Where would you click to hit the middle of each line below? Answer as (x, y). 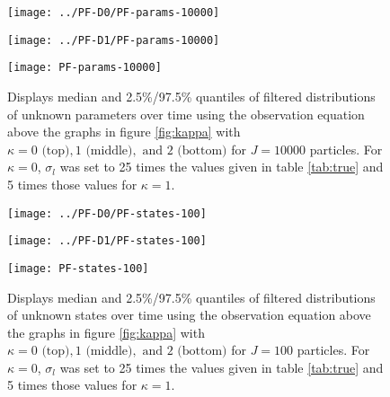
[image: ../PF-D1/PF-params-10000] (114, 40)
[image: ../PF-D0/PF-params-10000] (114, 13)
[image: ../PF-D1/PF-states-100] (107, 241)
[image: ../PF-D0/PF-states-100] (107, 213)
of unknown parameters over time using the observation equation (186, 114)
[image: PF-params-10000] (84, 68)
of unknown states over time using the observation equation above (189, 315)
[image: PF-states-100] (78, 268)
